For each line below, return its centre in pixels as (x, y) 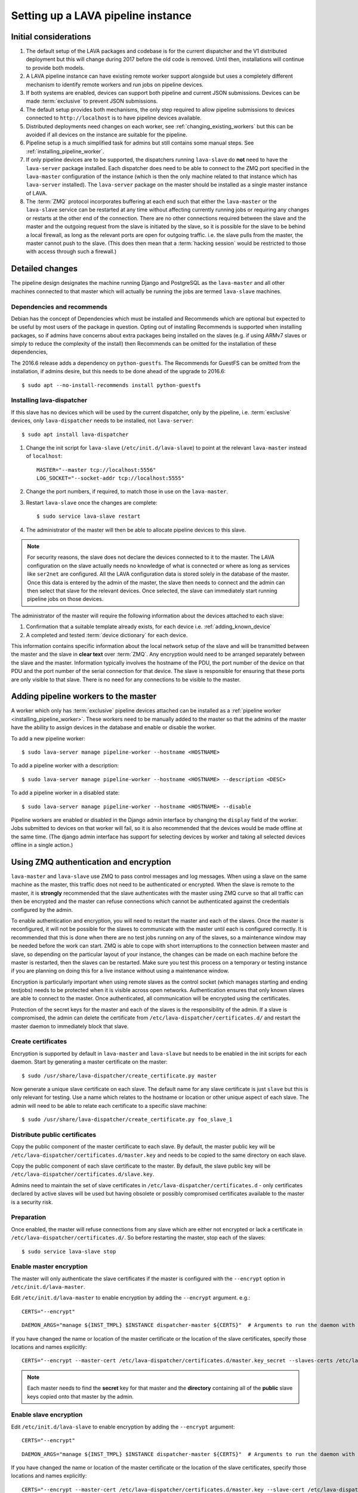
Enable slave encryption (47, 1415)
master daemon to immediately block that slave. (70, 1026)
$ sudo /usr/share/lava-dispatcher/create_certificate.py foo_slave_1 (127, 1119)
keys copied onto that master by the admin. (80, 1396)
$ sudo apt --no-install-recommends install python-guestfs (111, 385)
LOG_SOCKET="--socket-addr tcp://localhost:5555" (111, 478)
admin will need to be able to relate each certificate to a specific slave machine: (109, 1105)
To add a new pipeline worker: (48, 738)
